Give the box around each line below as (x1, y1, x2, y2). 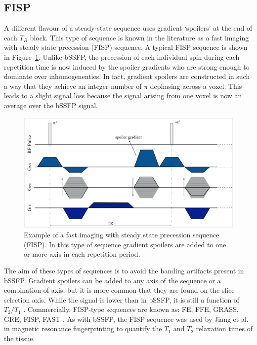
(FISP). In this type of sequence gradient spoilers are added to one (24, 239, 226, 249)
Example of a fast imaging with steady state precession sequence (24, 230, 219, 240)
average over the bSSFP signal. (4, 100, 98, 110)
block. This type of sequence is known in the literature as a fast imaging (30, 32, 249, 42)
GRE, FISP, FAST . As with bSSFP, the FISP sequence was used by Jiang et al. (4, 313, 249, 324)
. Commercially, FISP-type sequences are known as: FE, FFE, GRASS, (23, 304, 239, 314)
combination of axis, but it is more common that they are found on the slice (4, 285, 235, 295)
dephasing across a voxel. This (150, 80, 242, 91)
